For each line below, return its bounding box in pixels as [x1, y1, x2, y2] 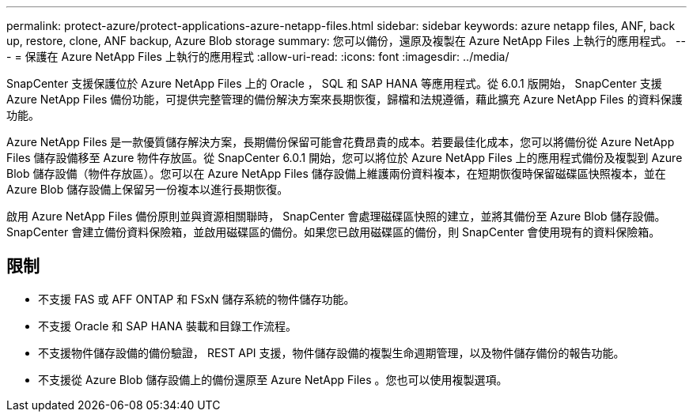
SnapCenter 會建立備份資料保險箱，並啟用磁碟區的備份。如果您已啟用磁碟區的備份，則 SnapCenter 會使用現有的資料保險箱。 [6, 225, 661, 239]
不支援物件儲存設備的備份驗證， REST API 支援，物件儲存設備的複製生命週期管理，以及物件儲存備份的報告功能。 [38, 345, 625, 360]
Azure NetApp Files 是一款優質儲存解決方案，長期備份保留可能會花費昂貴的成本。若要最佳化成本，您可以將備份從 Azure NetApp [6, 135, 675, 149]
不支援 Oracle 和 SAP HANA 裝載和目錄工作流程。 [38, 318, 297, 333]
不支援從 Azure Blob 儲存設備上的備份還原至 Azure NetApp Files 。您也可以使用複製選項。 [38, 372, 508, 386]
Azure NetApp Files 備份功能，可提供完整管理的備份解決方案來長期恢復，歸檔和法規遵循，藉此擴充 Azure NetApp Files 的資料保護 [6, 92, 683, 106]
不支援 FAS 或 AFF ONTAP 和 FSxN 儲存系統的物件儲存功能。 [38, 292, 355, 306]
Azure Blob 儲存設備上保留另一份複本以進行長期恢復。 [6, 183, 289, 196]
